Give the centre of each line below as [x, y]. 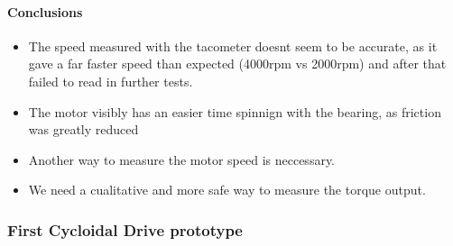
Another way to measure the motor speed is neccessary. [182, 159]
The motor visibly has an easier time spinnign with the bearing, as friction [235, 111]
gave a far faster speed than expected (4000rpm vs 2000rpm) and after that [237, 64]
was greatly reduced [83, 129]
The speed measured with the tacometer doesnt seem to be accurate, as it [233, 46]
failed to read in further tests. [111, 81]
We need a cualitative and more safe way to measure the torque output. [227, 190]
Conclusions [45, 11]
